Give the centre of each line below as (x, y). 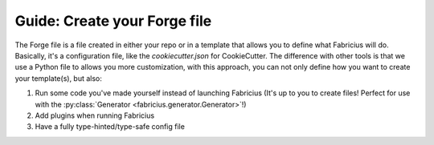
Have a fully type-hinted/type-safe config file (110, 127)
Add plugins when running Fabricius (95, 115)
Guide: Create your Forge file (113, 21)
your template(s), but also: (58, 78)
